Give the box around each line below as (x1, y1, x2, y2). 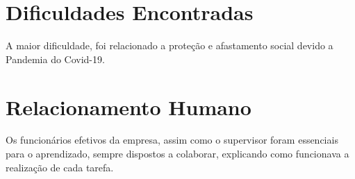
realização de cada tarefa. (6, 160, 114, 174)
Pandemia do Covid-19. (6, 51, 105, 66)
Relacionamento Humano (6, 92, 251, 121)
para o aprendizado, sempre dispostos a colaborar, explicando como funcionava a (6, 146, 349, 161)
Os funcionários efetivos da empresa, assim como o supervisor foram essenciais (6, 133, 338, 147)
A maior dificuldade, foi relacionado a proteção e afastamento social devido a (6, 38, 333, 53)
